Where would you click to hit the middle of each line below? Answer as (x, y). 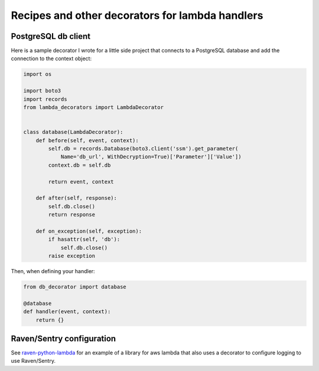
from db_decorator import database (75, 287)
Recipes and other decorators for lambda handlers (137, 15)
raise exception (72, 256)
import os (38, 74)
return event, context (81, 182)
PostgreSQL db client (51, 36)
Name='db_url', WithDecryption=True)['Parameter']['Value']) (151, 157)
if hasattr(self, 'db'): (84, 239)
